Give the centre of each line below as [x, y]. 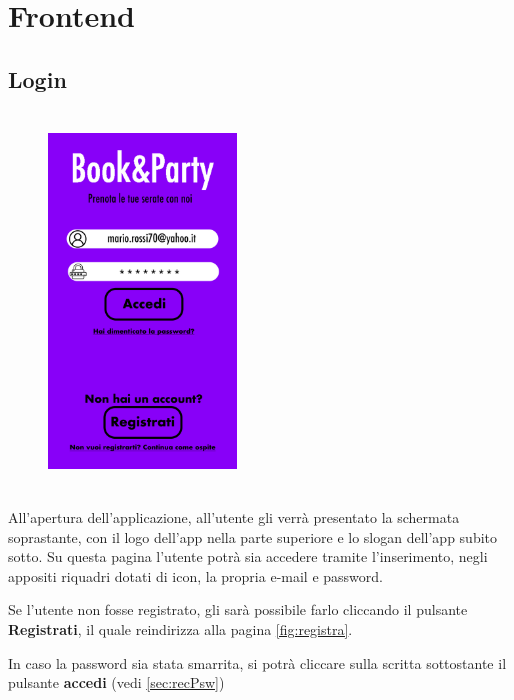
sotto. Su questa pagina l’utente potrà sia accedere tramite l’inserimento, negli [248, 556]
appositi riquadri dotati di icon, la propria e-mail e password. [195, 575]
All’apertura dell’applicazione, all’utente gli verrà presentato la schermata [234, 517]
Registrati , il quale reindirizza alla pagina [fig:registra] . [180, 629]
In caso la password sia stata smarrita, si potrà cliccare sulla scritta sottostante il [257, 662]
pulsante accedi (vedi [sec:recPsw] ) [116, 682]
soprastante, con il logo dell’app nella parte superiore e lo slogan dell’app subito [253, 536]
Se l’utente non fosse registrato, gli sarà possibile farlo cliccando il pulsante [238, 609]
